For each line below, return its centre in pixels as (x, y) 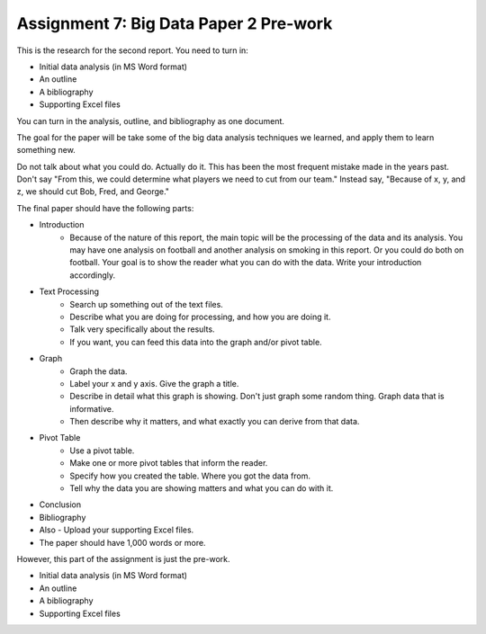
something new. (46, 150)
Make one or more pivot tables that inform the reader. (169, 463)
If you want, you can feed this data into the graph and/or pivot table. (196, 342)
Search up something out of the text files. (147, 304)
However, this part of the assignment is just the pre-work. (123, 559)
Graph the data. (99, 371)
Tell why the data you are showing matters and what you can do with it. (202, 488)
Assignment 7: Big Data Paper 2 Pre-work (175, 23)
